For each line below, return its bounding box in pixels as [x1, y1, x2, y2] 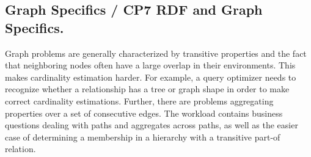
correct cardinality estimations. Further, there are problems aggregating [5, 94, 274, 107]
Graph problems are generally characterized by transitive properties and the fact [5, 46, 307, 59]
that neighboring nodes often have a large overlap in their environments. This [5, 59, 296, 71]
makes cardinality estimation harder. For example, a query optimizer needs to [5, 70, 296, 83]
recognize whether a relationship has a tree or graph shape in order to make [5, 82, 290, 95]
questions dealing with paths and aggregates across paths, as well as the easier [5, 119, 298, 131]
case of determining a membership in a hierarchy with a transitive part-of [5, 130, 280, 143]
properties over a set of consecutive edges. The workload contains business [5, 106, 283, 119]
